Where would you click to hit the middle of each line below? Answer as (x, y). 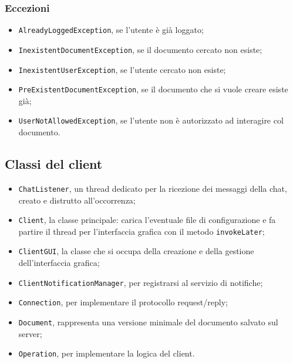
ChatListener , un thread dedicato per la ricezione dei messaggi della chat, (153, 188)
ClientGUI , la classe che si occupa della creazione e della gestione (136, 251)
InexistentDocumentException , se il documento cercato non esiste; (140, 49)
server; (30, 333)
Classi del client (54, 164)
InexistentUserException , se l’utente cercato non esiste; (122, 69)
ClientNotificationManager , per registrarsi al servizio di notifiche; (141, 282)
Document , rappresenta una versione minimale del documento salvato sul (148, 322)
